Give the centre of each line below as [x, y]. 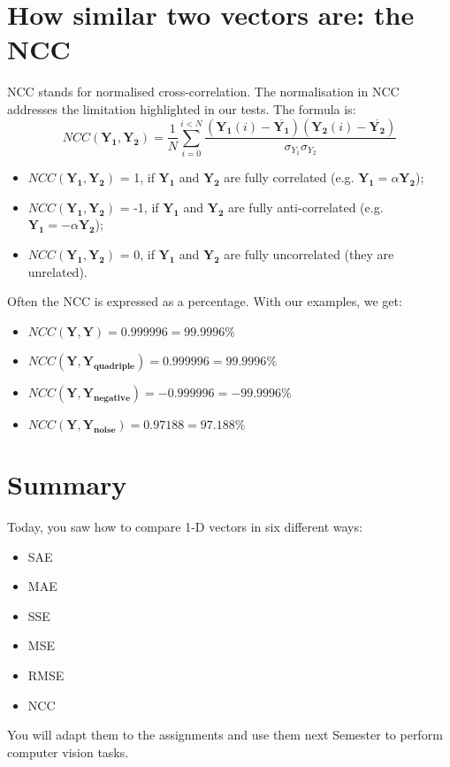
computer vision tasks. [68, 752]
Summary [67, 484]
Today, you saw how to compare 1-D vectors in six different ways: [185, 526]
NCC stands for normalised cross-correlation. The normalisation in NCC [203, 92]
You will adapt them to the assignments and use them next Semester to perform [225, 735]
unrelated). [57, 271]
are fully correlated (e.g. [289, 177]
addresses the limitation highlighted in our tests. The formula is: [182, 108]
